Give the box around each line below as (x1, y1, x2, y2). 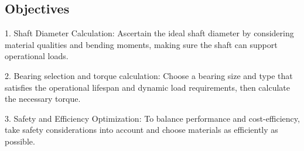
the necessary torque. (5, 92, 81, 105)
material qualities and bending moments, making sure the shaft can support (5, 38, 278, 50)
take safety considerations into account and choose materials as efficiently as (5, 123, 278, 136)
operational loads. (5, 50, 69, 62)
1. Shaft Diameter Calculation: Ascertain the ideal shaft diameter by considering (5, 27, 294, 39)
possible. (5, 135, 35, 147)
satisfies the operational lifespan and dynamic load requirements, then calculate (5, 81, 291, 93)
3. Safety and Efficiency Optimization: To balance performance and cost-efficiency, (5, 112, 300, 124)
